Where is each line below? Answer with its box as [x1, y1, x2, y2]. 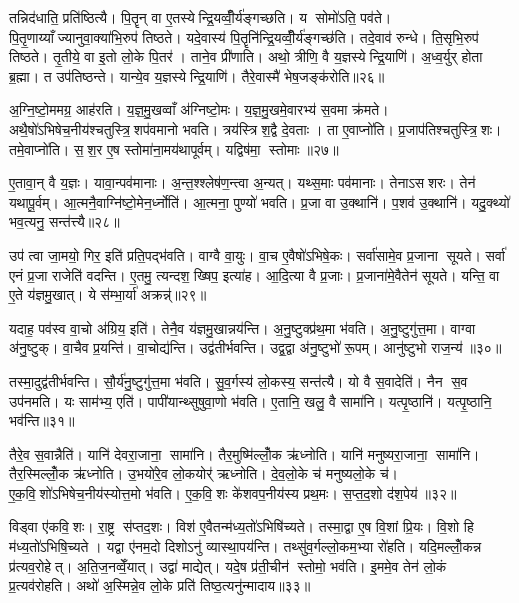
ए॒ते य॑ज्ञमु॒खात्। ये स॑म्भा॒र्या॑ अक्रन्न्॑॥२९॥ [9, 284, 207, 305]
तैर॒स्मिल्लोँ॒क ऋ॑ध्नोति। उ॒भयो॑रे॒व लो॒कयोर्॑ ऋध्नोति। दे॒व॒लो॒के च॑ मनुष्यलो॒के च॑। [9, 463, 399, 484]
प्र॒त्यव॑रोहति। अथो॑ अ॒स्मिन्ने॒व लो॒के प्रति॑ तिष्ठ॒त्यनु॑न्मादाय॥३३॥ [9, 575, 311, 596]
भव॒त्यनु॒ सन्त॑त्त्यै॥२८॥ [9, 211, 120, 232]
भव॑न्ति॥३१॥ [9, 410, 75, 431]
